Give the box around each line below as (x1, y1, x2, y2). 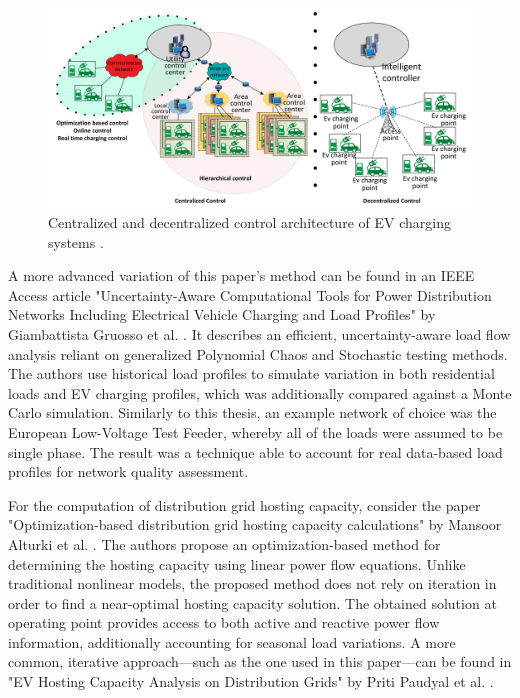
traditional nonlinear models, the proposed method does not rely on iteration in (8, 573, 497, 594)
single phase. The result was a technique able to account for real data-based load (8, 441, 503, 462)
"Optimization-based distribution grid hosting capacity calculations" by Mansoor (8, 514, 502, 535)
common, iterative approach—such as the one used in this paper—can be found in (8, 651, 512, 672)
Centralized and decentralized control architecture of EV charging (48, 212, 451, 232)
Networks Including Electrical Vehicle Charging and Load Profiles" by (8, 304, 436, 325)
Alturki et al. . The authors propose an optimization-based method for (8, 533, 441, 554)
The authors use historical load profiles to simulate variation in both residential (8, 363, 495, 384)
